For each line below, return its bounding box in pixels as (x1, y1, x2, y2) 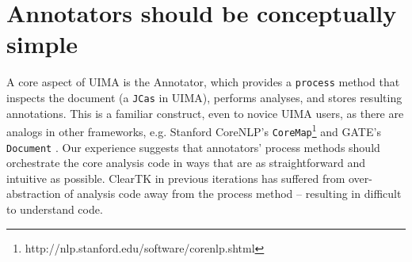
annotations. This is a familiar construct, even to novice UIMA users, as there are (6, 104, 404, 121)
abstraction (6, 185, 61, 202)
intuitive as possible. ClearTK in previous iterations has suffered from (6, 169, 345, 186)
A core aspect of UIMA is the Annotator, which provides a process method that (6, 74, 400, 90)
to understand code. (6, 200, 103, 217)
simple (6, 28, 78, 60)
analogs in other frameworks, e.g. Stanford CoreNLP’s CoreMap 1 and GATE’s (6, 121, 381, 139)
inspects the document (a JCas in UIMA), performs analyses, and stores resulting (6, 89, 402, 105)
